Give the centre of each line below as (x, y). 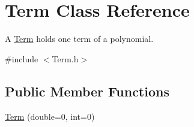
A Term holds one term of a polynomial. (79, 39)
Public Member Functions (87, 91)
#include (22, 58)
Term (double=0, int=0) (50, 116)
